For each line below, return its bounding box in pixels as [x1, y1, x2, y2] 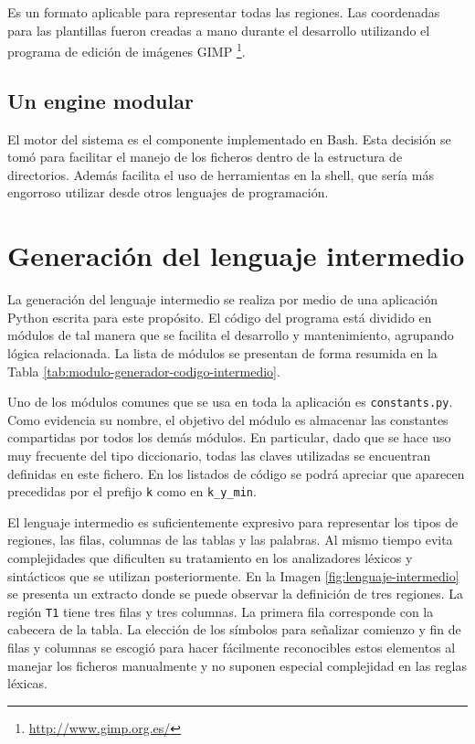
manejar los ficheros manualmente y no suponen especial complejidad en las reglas [7, 655, 467, 675]
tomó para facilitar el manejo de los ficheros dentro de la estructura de [7, 147, 403, 166]
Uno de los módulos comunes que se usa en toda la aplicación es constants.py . [7, 392, 453, 411]
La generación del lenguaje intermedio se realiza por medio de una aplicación [7, 290, 438, 309]
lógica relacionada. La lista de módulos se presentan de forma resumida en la [7, 343, 438, 362]
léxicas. [7, 674, 48, 693]
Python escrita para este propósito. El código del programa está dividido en [7, 307, 432, 326]
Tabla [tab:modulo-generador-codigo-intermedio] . [7, 361, 280, 380]
